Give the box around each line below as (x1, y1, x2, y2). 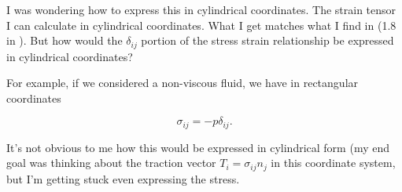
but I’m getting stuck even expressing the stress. (6, 170, 240, 187)
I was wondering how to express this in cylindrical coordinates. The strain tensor (6, 2, 396, 17)
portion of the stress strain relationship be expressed (141, 32, 394, 49)
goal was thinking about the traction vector (6, 154, 216, 171)
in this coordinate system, (271, 154, 396, 171)
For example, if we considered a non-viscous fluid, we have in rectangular (6, 74, 359, 91)
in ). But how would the (6, 32, 123, 49)
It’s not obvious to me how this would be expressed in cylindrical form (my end (6, 139, 389, 155)
